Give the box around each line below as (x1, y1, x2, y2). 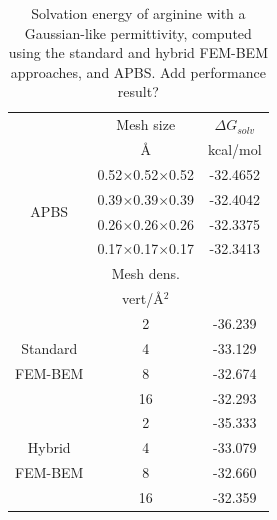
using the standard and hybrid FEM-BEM (8, 42, 268, 63)
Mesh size (116, 114, 176, 135)
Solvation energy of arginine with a (31, 3, 246, 23)
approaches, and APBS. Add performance (10, 61, 266, 82)
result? (117, 81, 159, 102)
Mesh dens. (111, 263, 180, 284)
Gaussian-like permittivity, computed (24, 22, 252, 43)
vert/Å (122, 288, 164, 309)
